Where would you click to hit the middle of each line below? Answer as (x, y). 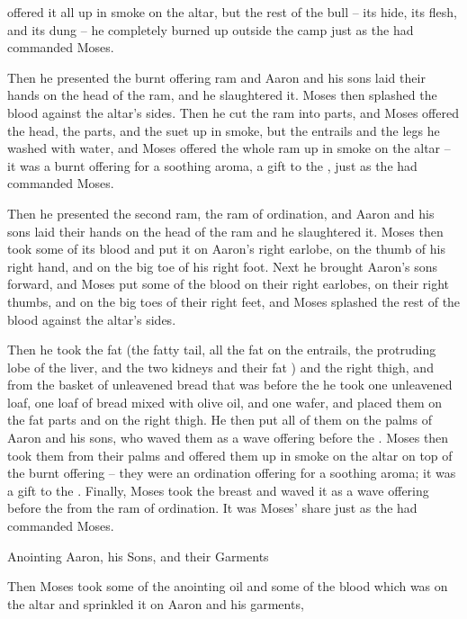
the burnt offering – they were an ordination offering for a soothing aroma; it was (232, 473)
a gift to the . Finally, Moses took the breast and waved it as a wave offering (218, 490)
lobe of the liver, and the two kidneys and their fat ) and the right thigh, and (220, 367)
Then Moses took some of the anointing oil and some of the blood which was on (228, 586)
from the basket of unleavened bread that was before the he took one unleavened (230, 385)
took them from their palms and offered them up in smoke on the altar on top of (230, 455)
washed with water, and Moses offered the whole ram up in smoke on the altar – (229, 148)
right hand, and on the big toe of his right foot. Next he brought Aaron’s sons (223, 266)
